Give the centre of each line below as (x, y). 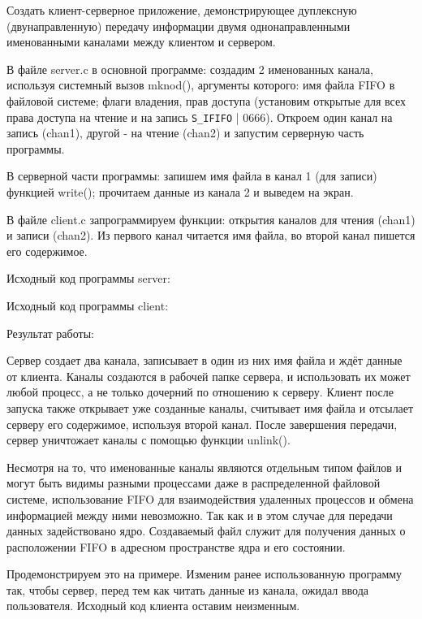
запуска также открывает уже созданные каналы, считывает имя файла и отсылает (210, 407)
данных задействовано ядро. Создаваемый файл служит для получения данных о (206, 531)
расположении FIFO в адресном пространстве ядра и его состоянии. (176, 546)
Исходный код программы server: (88, 278)
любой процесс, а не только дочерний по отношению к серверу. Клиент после (200, 392)
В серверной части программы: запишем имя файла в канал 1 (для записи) (192, 176)
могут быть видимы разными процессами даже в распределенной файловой (194, 483)
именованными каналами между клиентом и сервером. (141, 42)
